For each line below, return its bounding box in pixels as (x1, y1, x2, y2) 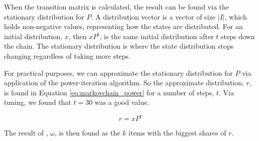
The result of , (4, 127, 48, 138)
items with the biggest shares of (128, 127, 226, 138)
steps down (220, 31, 255, 41)
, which (224, 11, 247, 22)
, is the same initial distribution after (99, 31, 214, 41)
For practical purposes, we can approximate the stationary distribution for (4, 67, 233, 78)
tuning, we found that (4, 97, 71, 107)
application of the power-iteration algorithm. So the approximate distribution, (4, 77, 244, 88)
